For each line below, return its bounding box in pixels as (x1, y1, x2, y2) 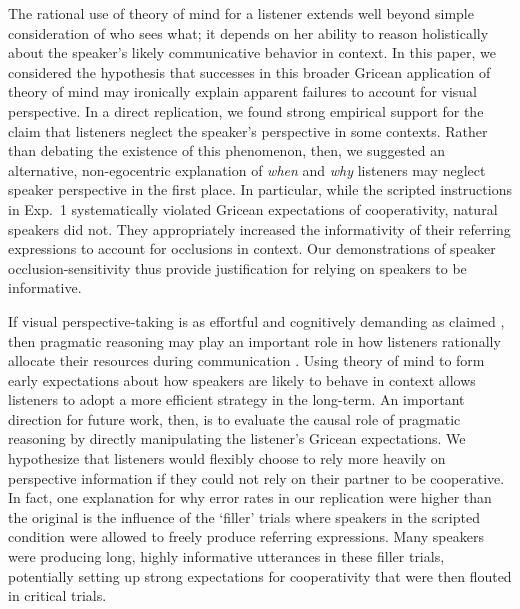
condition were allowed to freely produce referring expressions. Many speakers (8, 526, 484, 547)
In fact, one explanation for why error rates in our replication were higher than (8, 487, 492, 508)
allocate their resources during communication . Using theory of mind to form (8, 350, 485, 371)
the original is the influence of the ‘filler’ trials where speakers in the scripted (8, 506, 480, 527)
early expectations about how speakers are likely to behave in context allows (8, 369, 476, 390)
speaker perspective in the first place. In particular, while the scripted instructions (8, 179, 512, 200)
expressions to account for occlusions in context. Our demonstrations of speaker (8, 238, 496, 259)
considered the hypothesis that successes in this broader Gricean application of (8, 61, 491, 82)
